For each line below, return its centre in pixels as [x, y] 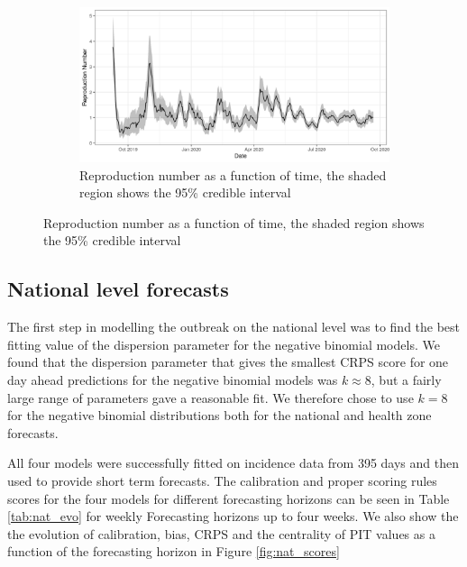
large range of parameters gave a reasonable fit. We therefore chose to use [211, 397]
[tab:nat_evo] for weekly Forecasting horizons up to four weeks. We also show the [233, 516]
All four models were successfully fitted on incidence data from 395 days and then [233, 463]
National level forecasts [118, 289]
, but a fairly [406, 379]
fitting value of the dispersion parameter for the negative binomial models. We [224, 344]
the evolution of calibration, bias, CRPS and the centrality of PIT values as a [221, 533]
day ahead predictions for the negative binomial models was [173, 379]
